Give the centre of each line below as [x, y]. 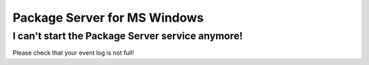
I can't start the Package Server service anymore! [128, 36]
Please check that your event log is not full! [73, 53]
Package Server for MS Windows [108, 18]
